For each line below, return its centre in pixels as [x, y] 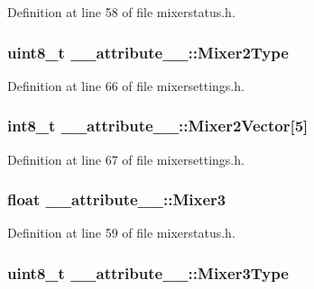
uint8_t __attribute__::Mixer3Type [148, 272]
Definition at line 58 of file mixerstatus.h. [121, 12]
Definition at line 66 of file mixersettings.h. [126, 85]
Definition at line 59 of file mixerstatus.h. [121, 233]
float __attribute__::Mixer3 [117, 199]
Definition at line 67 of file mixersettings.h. [126, 159]
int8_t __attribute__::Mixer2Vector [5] [158, 126]
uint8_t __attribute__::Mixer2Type [148, 52]
